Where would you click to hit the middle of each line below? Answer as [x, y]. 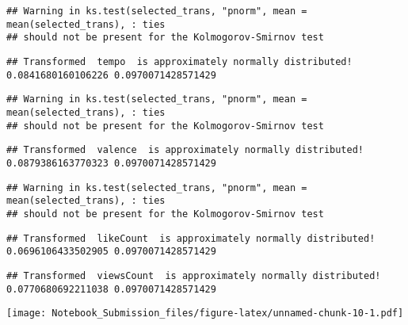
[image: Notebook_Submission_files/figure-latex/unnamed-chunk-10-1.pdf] [205, 314]
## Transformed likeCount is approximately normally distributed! [191, 238]
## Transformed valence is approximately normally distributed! [185, 150]
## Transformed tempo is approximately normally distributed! [179, 61]
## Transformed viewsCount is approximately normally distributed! [194, 275]
